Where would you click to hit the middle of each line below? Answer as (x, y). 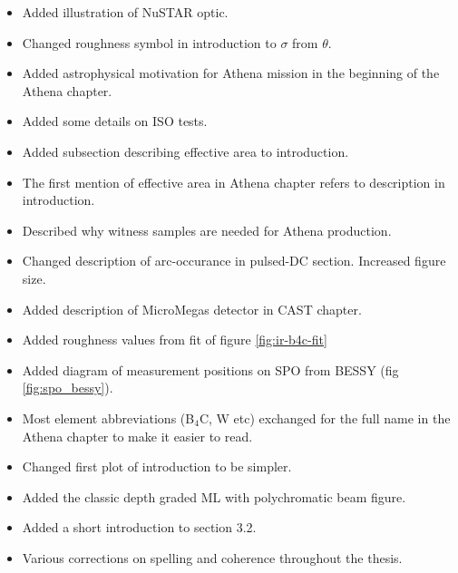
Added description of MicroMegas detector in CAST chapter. (192, 309)
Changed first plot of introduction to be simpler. (157, 466)
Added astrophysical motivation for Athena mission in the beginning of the (231, 73)
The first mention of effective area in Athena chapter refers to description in (234, 182)
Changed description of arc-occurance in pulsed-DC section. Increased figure (234, 261)
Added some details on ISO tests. (115, 121)
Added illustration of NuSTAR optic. (125, 12)
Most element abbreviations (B (108, 418)
